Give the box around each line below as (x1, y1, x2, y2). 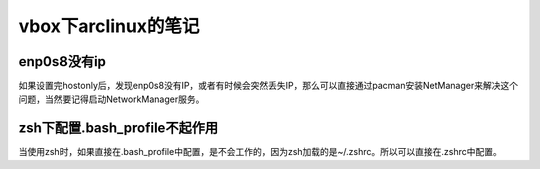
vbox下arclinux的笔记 (18, 15, 200, 37)
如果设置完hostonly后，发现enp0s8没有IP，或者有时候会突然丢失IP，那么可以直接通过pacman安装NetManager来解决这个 (18, 80, 519, 92)
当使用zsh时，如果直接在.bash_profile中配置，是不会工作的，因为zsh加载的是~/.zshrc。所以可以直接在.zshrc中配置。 (18, 146, 502, 158)
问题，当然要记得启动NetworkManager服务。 (18, 93, 205, 105)
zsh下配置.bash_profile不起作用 (18, 120, 219, 137)
